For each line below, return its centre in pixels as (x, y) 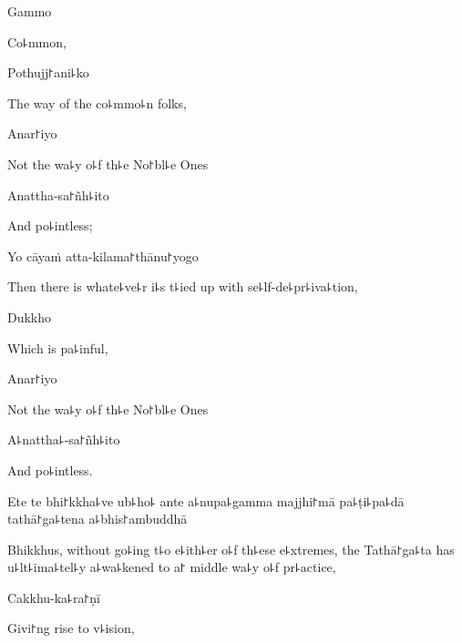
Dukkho (30, 316)
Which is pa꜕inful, (58, 347)
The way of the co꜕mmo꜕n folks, (97, 102)
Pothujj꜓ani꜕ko (48, 72)
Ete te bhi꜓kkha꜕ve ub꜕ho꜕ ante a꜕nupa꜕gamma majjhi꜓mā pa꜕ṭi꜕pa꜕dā (206, 500)
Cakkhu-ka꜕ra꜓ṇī (54, 597)
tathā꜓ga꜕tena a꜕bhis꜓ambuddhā (98, 519)
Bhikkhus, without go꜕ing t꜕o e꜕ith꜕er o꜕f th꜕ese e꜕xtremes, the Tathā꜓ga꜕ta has (231, 549)
